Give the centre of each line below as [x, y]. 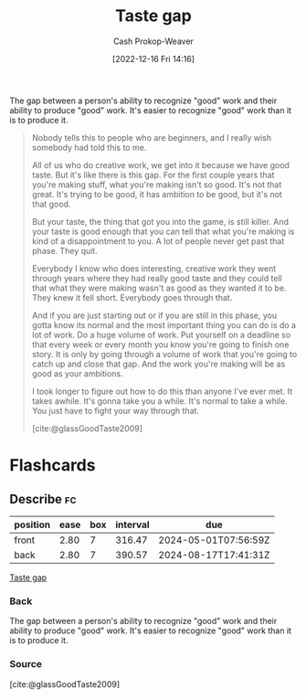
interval [132, 524]
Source [26, 664]
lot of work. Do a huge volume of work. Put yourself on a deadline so [161, 334]
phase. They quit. [64, 250]
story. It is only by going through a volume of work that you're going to [164, 354]
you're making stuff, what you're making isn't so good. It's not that [157, 185]
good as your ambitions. [77, 373]
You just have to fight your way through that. [115, 410]
